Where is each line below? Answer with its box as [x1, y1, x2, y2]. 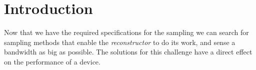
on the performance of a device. [4, 56, 100, 66]
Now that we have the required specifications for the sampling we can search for [4, 27, 249, 37]
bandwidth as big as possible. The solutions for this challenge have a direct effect [4, 46, 252, 57]
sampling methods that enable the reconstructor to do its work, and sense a [4, 36, 235, 47]
